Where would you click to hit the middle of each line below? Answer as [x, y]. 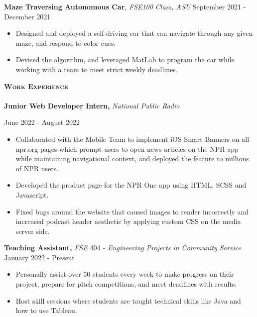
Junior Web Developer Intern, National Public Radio [92, 105]
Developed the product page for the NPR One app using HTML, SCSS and [131, 185]
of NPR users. [37, 168]
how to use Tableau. [46, 310]
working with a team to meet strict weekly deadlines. [97, 69]
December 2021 [27, 16]
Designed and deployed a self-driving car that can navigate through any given [134, 33]
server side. [33, 231]
